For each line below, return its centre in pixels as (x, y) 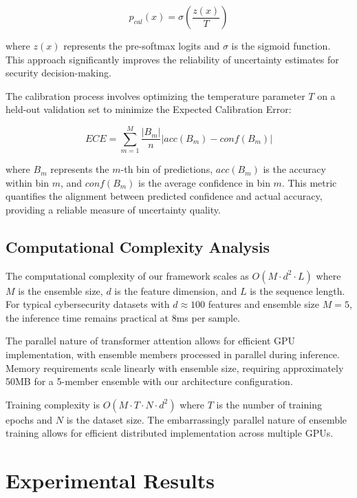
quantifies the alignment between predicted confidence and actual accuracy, (164, 196)
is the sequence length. (297, 290)
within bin (28, 182)
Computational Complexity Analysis (138, 246)
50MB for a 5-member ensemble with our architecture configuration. (149, 381)
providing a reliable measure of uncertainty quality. (113, 209)
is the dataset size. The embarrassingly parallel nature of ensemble (207, 419)
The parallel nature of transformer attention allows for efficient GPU (151, 341)
